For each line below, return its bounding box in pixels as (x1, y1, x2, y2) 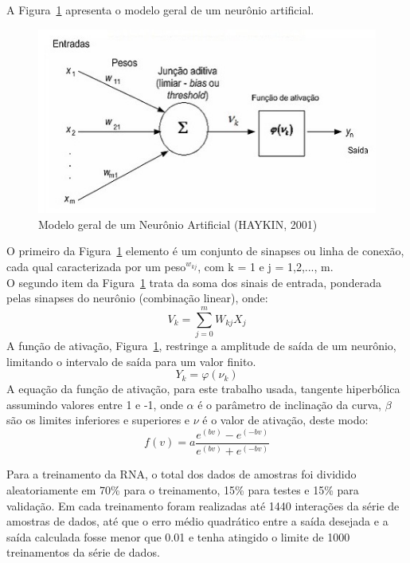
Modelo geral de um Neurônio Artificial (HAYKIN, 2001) (38, 215, 318, 232)
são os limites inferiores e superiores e (6, 411, 190, 428)
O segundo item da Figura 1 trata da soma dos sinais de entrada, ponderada (6, 274, 381, 290)
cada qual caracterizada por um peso (6, 258, 186, 275)
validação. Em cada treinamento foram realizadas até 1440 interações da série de (6, 497, 400, 514)
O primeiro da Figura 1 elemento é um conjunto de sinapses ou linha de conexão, (6, 242, 404, 259)
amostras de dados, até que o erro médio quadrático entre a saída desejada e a (6, 513, 389, 530)
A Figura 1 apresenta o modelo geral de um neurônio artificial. (6, 2, 314, 18)
